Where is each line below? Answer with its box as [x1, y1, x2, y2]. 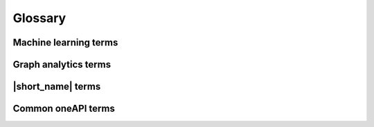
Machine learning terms [12, 37, 118, 48]
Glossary [12, 10, 66, 26]
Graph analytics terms [12, 59, 111, 70]
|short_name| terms [12, 81, 101, 92]
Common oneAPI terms [12, 103, 116, 115]
